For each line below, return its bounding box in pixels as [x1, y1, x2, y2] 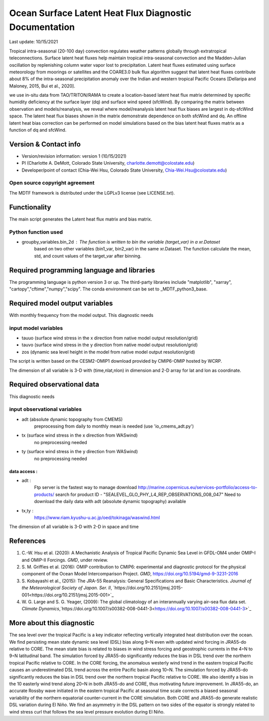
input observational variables [9, 406, 82, 413]
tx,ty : [21, 507, 33, 513]
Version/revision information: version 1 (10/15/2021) [21, 153, 127, 159]
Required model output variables [9, 299, 113, 307]
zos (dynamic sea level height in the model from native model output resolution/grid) [21, 349, 195, 355]
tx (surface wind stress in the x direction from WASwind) [21, 432, 138, 439]
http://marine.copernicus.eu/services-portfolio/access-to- [137, 484, 258, 490]
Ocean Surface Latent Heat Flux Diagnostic [9, 7, 192, 18]
